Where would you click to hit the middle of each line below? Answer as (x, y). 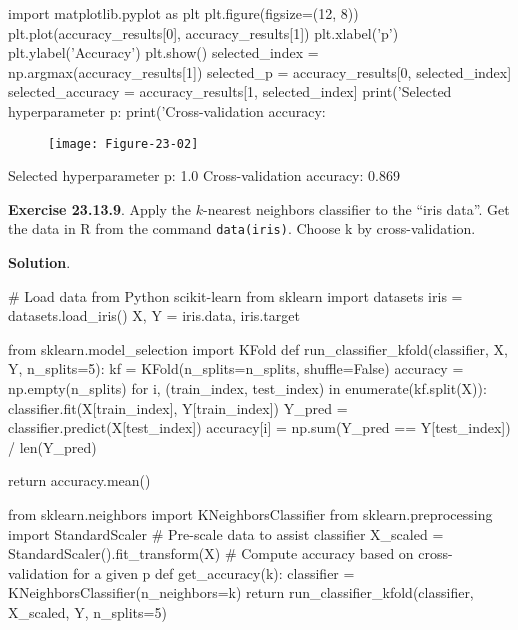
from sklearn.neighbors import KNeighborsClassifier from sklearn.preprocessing (250, 514)
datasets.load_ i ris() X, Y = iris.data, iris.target (154, 315)
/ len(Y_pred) (52, 446)
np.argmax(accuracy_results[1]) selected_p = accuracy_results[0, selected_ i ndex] (260, 71)
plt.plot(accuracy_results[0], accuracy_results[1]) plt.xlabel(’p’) (203, 32)
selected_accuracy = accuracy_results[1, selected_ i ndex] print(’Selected (230, 91)
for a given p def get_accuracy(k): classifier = (213, 572)
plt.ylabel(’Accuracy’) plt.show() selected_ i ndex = (163, 52)
